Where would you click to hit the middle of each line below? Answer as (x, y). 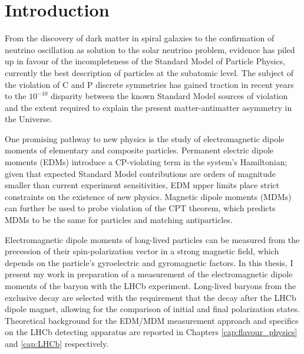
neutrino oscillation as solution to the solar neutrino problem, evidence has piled (150, 49)
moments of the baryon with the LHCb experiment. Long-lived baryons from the (151, 286)
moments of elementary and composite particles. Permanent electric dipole (139, 150)
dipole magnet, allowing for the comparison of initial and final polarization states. (152, 309)
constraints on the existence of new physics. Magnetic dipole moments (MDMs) (148, 196)
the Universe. (29, 119)
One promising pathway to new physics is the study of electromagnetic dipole (145, 138)
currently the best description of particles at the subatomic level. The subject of (149, 72)
